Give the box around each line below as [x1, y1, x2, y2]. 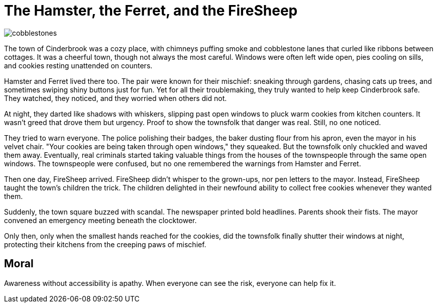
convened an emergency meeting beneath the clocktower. [4, 216, 197, 225]
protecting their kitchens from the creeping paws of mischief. [4, 240, 206, 249]
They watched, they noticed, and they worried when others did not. [4, 93, 227, 103]
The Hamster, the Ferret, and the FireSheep [4, 2, 298, 19]
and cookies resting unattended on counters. [4, 61, 153, 70]
